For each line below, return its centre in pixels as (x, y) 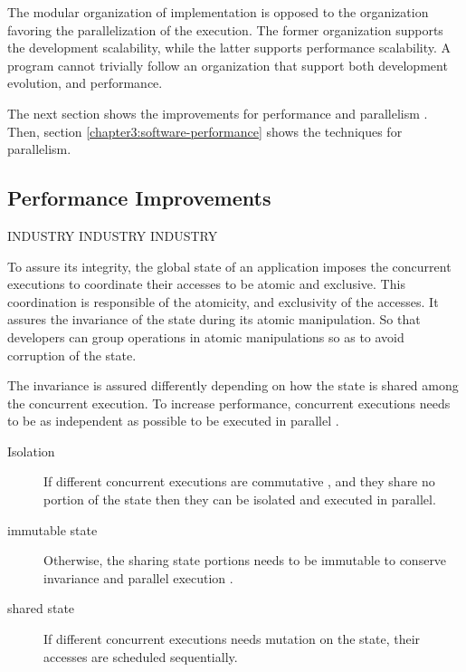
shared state (41, 608)
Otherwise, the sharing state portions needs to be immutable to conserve (245, 560)
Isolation (31, 451)
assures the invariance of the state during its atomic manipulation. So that (214, 319)
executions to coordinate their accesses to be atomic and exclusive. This (206, 284)
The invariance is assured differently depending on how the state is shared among (233, 385)
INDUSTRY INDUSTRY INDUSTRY (113, 235)
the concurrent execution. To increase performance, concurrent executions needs (229, 403)
